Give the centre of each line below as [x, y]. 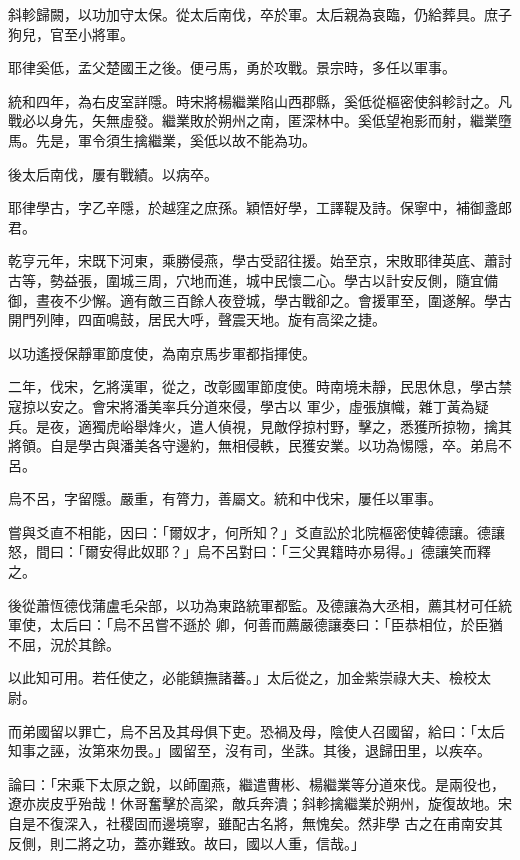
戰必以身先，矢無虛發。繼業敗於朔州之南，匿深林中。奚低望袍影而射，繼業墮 [260, 120]
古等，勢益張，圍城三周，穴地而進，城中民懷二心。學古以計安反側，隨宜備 [253, 279]
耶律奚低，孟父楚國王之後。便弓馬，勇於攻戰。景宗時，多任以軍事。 [232, 67]
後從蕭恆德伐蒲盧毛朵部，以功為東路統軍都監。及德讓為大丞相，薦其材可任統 [260, 604]
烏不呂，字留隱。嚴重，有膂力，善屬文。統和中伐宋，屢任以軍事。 [225, 498]
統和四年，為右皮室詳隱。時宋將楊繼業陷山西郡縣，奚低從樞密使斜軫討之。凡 [260, 100]
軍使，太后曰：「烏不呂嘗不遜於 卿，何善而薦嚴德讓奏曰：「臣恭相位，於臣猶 [255, 624]
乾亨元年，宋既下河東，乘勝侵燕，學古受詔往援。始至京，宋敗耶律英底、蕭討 [260, 260]
